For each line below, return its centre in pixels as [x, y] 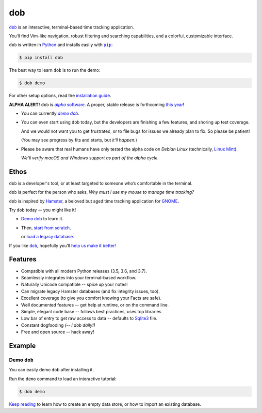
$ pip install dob [41, 58]
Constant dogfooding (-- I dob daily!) [58, 325]
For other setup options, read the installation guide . [60, 96]
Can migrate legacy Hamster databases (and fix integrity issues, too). [90, 291]
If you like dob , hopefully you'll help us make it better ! [62, 245]
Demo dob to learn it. [42, 219]
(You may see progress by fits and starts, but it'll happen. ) [79, 140]
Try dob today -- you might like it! [42, 210]
